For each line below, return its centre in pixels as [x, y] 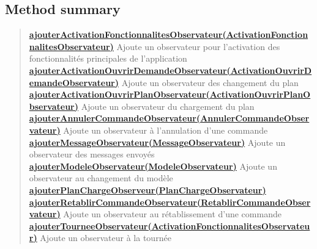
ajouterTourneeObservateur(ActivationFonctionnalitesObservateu [170, 226]
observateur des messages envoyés [92, 154]
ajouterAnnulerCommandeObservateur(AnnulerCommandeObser [169, 118]
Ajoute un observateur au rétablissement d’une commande [172, 214]
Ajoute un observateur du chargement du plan [168, 106]
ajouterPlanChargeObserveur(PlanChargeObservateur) [147, 189]
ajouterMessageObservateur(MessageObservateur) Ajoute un [157, 142]
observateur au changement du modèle [101, 178]
